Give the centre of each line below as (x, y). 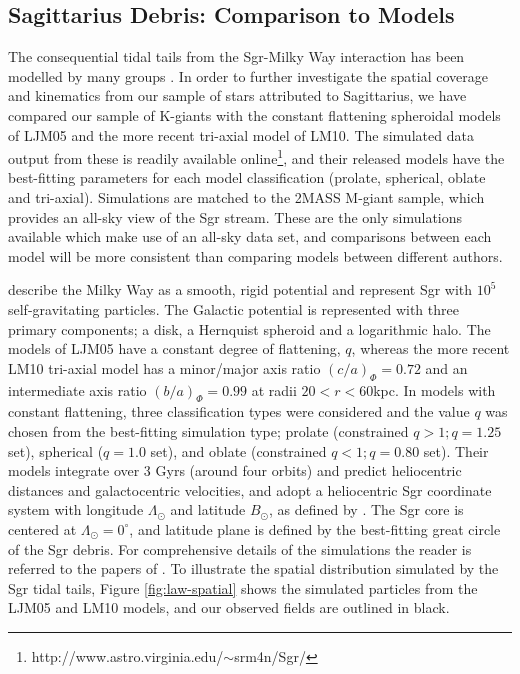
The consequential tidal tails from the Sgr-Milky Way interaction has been (236, 56)
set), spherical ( (56, 450)
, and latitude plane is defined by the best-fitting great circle (315, 528)
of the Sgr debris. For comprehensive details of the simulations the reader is (240, 548)
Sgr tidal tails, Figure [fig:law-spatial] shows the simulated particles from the (243, 587)
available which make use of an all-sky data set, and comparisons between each (250, 236)
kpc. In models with (434, 389)
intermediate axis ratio (77, 389)
